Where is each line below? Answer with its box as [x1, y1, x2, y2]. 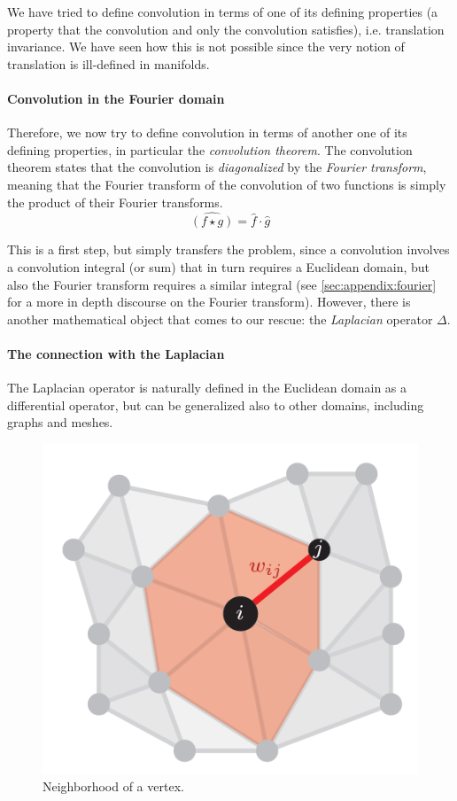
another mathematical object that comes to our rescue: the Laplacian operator [7, 309, 433, 328]
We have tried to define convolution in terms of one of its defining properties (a [7, 3, 438, 20]
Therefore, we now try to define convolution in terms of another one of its [7, 123, 407, 142]
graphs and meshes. [7, 413, 113, 432]
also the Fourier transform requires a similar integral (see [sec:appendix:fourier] [7, 275, 437, 293]
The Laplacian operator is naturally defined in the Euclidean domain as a [7, 378, 407, 397]
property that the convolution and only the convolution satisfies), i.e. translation [7, 19, 445, 38]
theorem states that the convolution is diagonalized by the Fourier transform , [7, 158, 427, 176]
